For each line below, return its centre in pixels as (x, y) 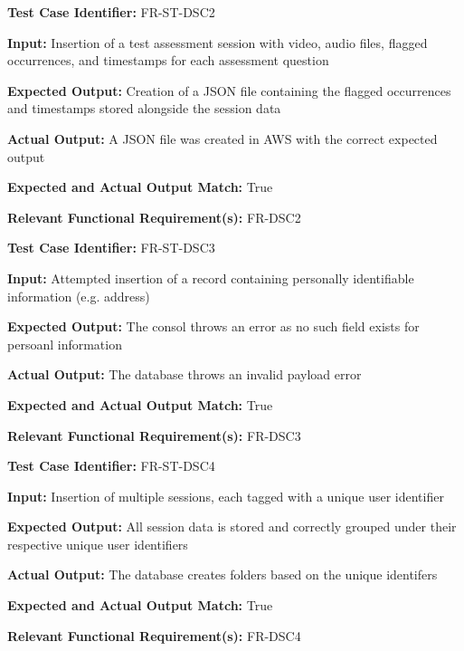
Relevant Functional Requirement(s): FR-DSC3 (154, 435)
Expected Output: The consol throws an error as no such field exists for (213, 326)
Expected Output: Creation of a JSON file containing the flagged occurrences (229, 90)
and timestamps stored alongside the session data (144, 108)
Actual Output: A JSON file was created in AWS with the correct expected (223, 138)
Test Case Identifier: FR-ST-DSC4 (111, 466)
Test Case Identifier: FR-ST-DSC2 (111, 12)
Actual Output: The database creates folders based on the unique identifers (223, 574)
